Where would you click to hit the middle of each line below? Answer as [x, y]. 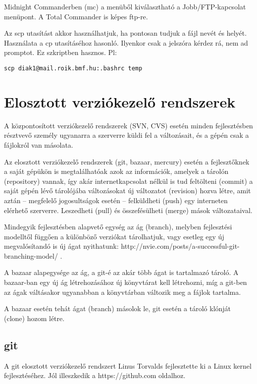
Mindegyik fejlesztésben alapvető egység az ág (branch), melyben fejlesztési [118, 227]
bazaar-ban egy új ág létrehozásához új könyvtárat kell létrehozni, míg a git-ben [126, 282]
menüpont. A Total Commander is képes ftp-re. [76, 16]
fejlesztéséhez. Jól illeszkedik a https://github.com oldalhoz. [95, 375]
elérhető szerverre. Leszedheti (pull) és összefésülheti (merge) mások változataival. [128, 210]
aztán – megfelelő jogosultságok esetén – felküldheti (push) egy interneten [116, 200]
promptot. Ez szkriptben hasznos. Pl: [60, 52]
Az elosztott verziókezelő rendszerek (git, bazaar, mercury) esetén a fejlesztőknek [127, 161]
